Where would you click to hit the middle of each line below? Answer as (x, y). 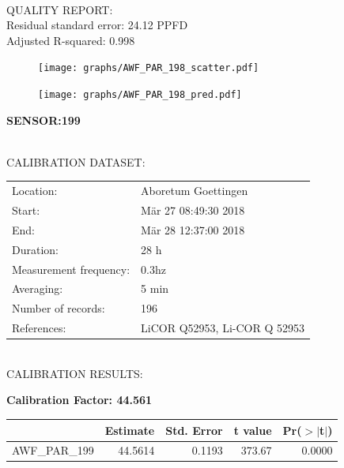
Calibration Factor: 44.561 (79, 400)
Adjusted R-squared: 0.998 (71, 40)
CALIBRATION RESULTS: (75, 373)
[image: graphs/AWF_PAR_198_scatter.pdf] (149, 68)
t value (253, 430)
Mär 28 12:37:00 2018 (193, 229)
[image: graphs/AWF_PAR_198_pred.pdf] (140, 95)
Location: (35, 191)
